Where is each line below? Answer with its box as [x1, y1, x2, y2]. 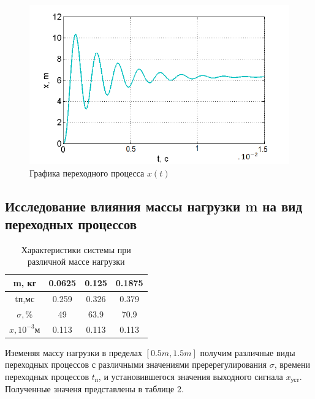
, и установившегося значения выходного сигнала [98, 370, 283, 382]
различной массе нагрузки [28, 255, 125, 268]
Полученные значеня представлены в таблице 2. [5, 382, 184, 395]
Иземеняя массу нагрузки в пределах [5, 346, 142, 359]
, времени [274, 358, 311, 371]
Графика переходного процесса [29, 166, 145, 179]
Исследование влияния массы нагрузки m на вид [5, 196, 303, 215]
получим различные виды [200, 346, 295, 359]
